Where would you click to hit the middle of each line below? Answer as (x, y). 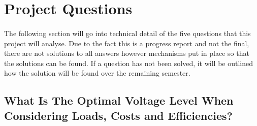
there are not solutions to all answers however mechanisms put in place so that (127, 53)
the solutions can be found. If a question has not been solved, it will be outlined (129, 63)
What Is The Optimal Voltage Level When (119, 100)
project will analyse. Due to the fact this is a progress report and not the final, (127, 43)
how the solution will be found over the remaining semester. (97, 73)
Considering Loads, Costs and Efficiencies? (118, 115)
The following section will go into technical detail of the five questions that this (127, 33)
